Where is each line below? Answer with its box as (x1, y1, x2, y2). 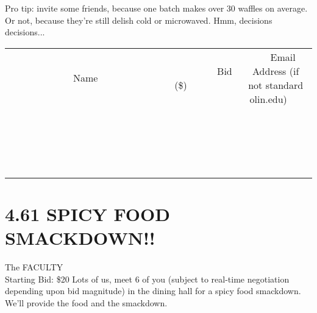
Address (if (252, 63, 299, 78)
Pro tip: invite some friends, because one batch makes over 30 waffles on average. (5, 2, 308, 14)
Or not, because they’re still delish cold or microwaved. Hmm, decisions (5, 13, 272, 26)
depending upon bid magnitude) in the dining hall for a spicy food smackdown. (5, 284, 301, 297)
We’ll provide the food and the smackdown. (5, 296, 168, 309)
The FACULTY (5, 261, 63, 273)
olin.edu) (249, 91, 287, 106)
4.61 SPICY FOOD (5, 201, 170, 226)
